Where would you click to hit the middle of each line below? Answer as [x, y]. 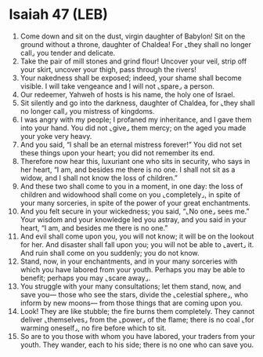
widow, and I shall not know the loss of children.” [99, 177]
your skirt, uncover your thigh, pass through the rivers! [108, 69]
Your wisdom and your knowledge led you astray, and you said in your [133, 219]
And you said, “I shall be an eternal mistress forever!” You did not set [131, 144]
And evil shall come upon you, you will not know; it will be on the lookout [137, 236]
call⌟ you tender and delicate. [68, 53]
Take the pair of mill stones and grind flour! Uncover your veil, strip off [133, 61]
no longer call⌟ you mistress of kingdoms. [87, 111]
